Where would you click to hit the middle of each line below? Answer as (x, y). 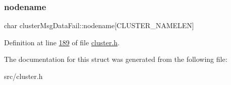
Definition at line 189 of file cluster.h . (62, 42)
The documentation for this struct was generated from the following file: (116, 59)
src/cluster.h (23, 76)
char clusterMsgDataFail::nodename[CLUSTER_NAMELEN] (99, 25)
